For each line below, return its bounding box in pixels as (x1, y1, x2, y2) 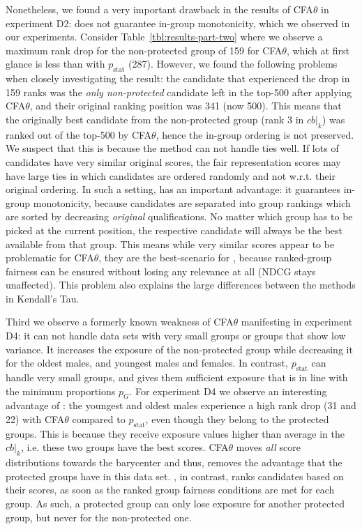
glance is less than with (6, 56, 105, 71)
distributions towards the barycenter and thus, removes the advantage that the (6, 455, 342, 470)
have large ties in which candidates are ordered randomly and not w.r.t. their (6, 168, 335, 183)
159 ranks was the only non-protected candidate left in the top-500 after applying (6, 84, 352, 99)
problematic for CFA (6, 250, 94, 265)
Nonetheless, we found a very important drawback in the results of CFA (6, 2, 313, 16)
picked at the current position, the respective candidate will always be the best (6, 222, 343, 237)
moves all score (236, 440, 301, 454)
